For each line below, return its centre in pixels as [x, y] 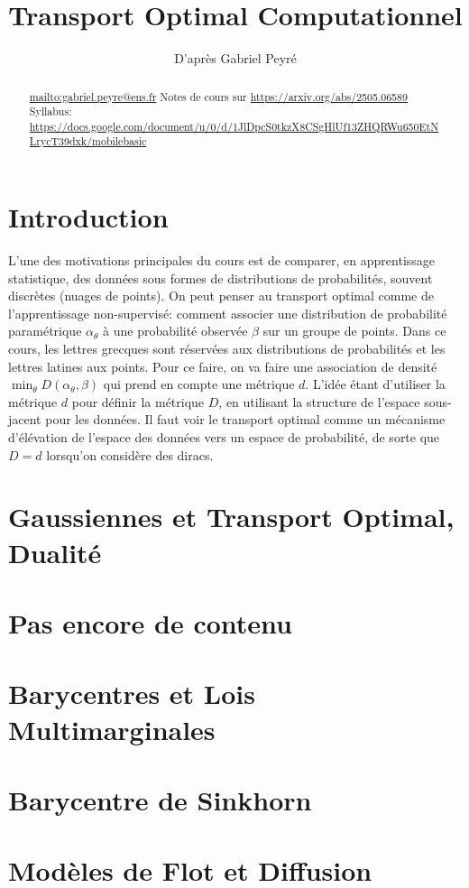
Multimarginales [112, 729]
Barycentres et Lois [132, 694]
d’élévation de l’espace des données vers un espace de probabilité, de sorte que [224, 437]
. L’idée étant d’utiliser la [375, 384]
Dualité [55, 552]
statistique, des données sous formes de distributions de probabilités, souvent [221, 277]
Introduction [88, 217]
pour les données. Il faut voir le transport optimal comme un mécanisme [245, 419]
